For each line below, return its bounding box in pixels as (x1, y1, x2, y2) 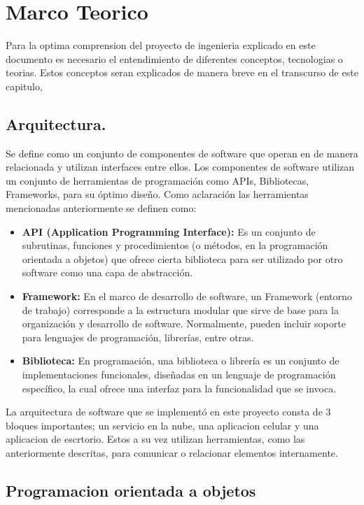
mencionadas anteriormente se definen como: (6, 201, 197, 215)
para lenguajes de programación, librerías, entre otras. (22, 329, 254, 344)
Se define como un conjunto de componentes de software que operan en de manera (6, 145, 358, 160)
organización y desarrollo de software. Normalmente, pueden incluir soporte (22, 316, 346, 331)
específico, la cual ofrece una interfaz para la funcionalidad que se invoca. (22, 380, 337, 395)
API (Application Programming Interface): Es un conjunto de (22, 224, 316, 239)
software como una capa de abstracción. (22, 265, 193, 280)
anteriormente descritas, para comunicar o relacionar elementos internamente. (6, 445, 338, 460)
